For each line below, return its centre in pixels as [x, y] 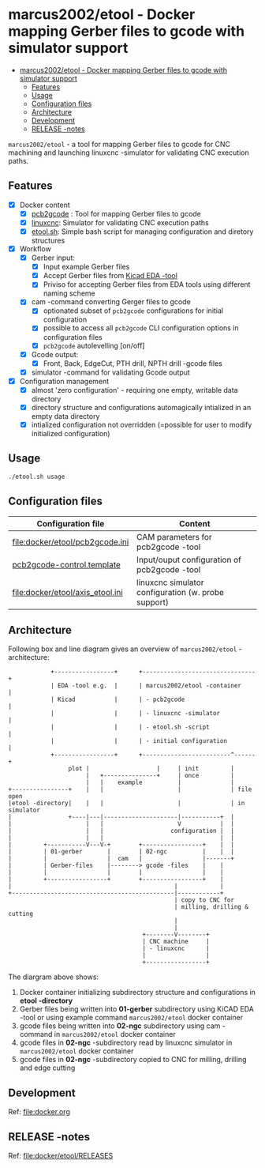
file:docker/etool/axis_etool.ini [68, 592]
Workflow [35, 249]
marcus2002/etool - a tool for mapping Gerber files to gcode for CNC [119, 144]
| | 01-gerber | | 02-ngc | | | [121, 852]
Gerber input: [53, 258]
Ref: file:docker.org [39, 1112]
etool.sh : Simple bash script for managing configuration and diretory [142, 232]
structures [48, 240]
